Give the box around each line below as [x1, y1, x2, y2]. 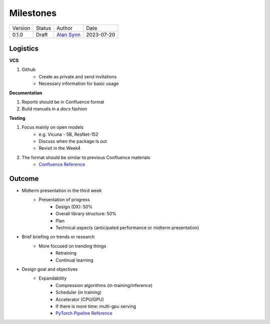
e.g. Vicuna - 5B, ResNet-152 [38, 131, 98, 137]
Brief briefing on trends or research [21, 234, 95, 240]
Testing [9, 115, 25, 121]
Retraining [55, 250, 77, 256]
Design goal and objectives [21, 266, 78, 272]
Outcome [9, 174, 39, 183]
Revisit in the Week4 [38, 145, 81, 151]
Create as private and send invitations [38, 73, 117, 79]
